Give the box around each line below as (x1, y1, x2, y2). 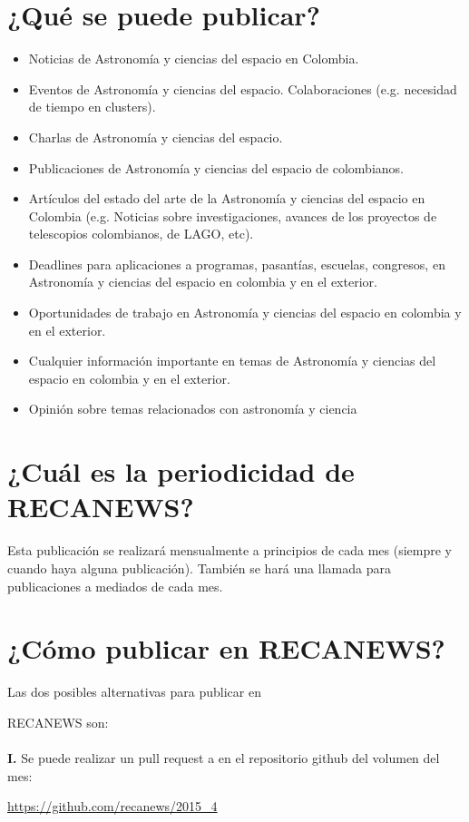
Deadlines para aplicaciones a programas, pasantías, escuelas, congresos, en (28, 254, 445, 273)
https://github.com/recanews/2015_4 (7, 797, 218, 816)
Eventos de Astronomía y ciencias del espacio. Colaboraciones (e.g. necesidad (28, 79, 457, 98)
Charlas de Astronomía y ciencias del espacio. (28, 127, 283, 146)
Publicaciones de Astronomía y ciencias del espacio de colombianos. (28, 158, 404, 177)
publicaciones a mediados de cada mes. (7, 576, 223, 595)
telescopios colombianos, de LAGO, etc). (28, 224, 254, 243)
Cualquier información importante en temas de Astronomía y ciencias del (28, 351, 436, 370)
